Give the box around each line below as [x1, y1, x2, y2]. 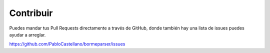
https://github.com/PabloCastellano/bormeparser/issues [9, 41, 125, 47]
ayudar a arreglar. [9, 31, 46, 37]
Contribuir [9, 7, 53, 18]
